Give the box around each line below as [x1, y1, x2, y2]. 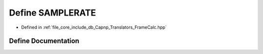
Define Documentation [9, 37, 79, 45]
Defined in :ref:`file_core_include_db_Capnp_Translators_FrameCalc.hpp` [21, 24, 167, 30]
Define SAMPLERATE [9, 7, 96, 18]
